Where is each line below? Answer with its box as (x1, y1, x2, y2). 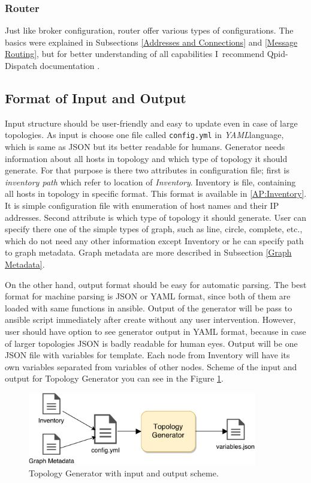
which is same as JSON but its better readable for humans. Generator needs (5, 140, 285, 153)
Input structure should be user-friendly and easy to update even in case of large (5, 116, 298, 129)
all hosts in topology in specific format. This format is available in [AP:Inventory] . (5, 187, 307, 200)
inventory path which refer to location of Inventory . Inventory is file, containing (5, 175, 296, 188)
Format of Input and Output (5, 88, 186, 107)
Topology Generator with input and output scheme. (29, 467, 219, 479)
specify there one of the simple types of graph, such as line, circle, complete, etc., (5, 223, 303, 235)
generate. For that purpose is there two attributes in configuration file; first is (5, 164, 289, 176)
